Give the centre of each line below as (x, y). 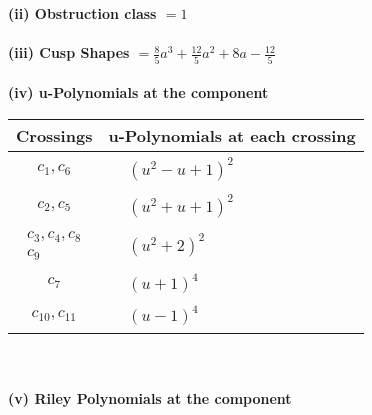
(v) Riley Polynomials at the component (150, 398)
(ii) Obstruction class (82, 13)
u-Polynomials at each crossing (232, 135)
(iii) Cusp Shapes (69, 52)
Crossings (54, 135)
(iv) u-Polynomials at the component (138, 92)
